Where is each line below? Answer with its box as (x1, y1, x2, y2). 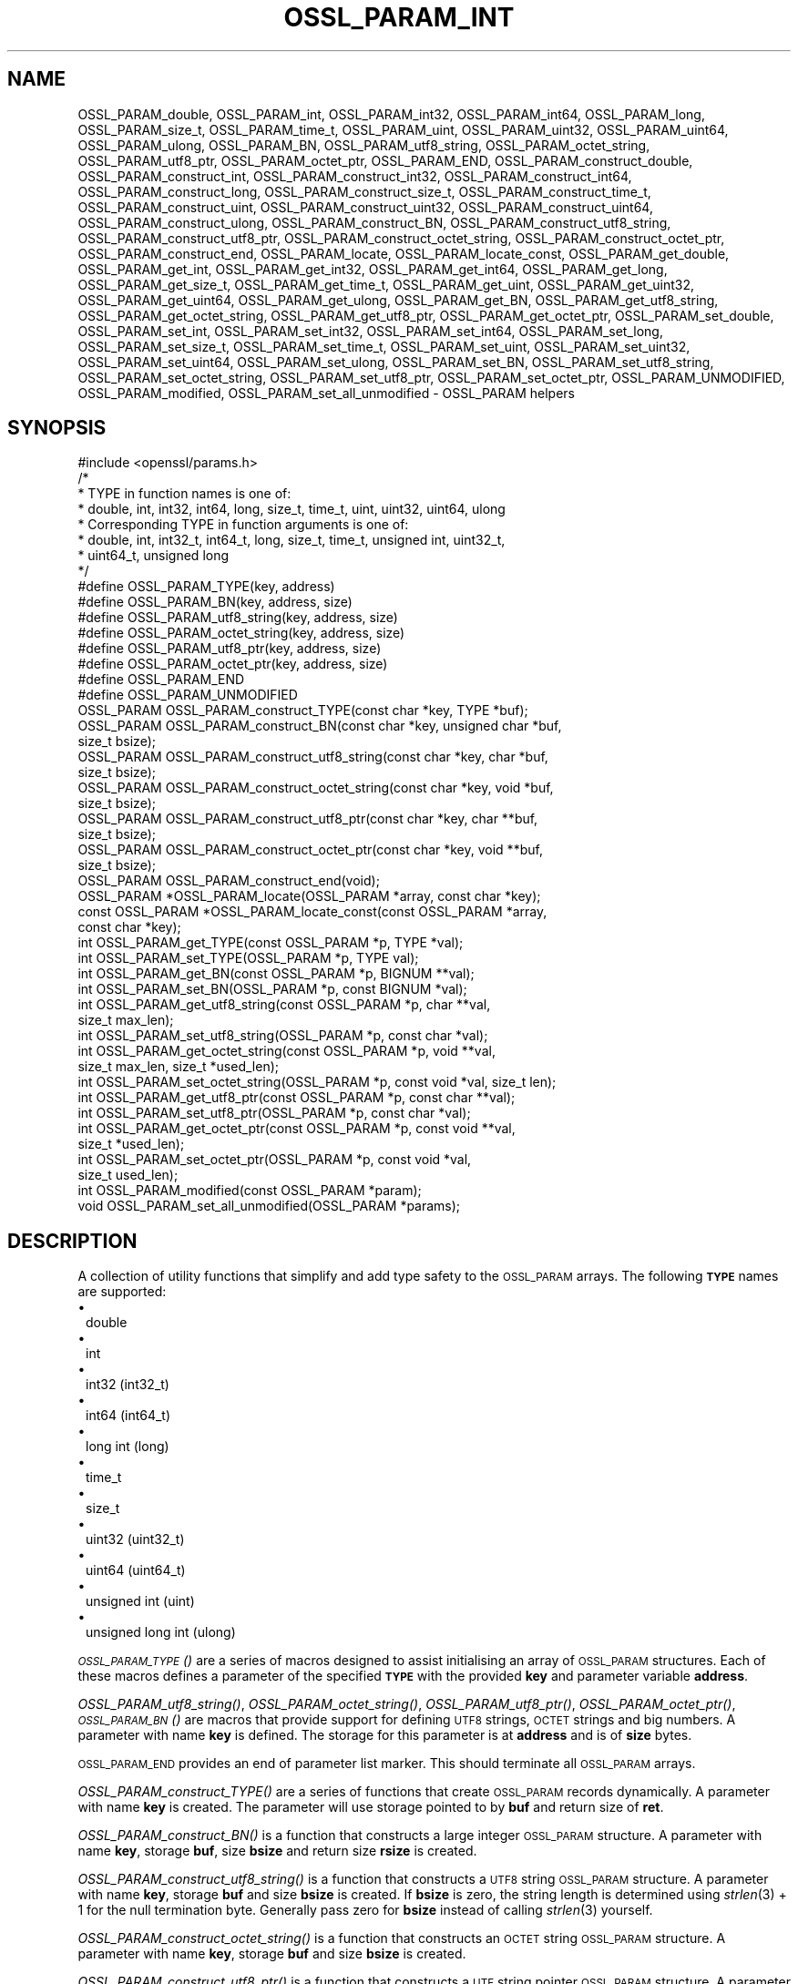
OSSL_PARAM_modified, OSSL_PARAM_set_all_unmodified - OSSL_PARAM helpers (77, 384, 576, 401)
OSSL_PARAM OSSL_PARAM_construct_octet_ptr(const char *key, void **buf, (77, 842, 543, 858)
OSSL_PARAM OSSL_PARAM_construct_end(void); (77, 873, 380, 889)
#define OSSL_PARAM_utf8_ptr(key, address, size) (77, 640, 382, 657)
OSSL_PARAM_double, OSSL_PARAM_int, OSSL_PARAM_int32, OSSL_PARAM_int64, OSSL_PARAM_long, (77, 106, 705, 122)
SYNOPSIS (7, 416, 107, 440)
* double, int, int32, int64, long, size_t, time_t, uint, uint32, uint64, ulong (77, 501, 506, 517)
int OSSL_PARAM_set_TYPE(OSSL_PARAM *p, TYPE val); (77, 950, 419, 966)
